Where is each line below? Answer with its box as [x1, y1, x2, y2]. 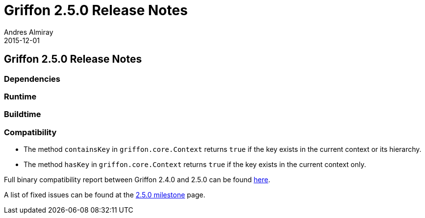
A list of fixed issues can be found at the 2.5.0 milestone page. [4, 191, 205, 199]
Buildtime [4, 109, 41, 120]
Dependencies [4, 73, 61, 84]
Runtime [4, 91, 37, 101]
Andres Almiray [4, 27, 53, 36]
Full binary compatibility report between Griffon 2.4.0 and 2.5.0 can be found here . [4, 175, 271, 184]
